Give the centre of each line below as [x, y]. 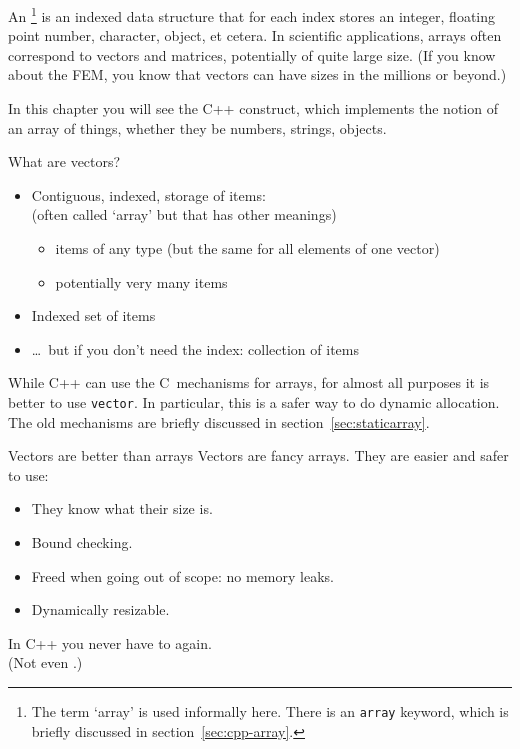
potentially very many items [141, 281]
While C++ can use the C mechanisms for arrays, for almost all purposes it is [249, 382]
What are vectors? [64, 161]
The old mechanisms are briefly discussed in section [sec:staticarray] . [219, 421]
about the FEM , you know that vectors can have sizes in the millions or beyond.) [257, 74]
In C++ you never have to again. [110, 642]
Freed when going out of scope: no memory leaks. [182, 575]
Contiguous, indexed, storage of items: [148, 194]
